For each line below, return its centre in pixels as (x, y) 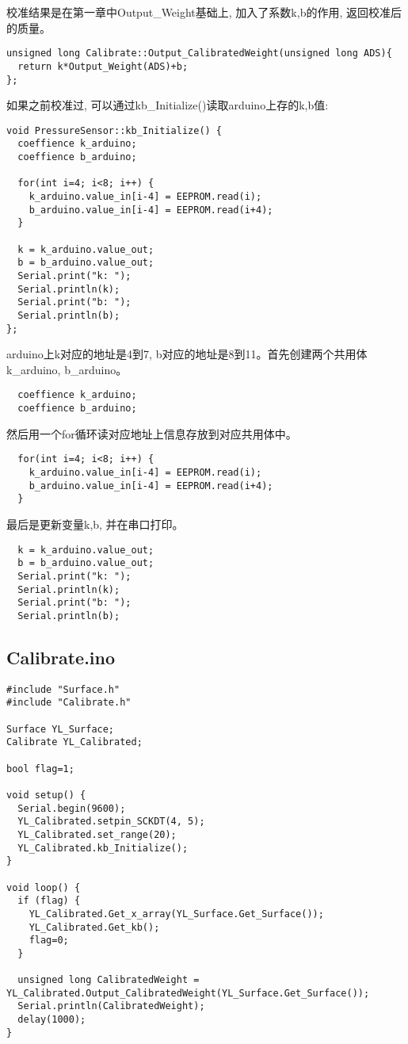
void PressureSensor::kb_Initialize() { (114, 130)
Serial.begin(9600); (72, 808)
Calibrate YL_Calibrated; (74, 742)
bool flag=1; (40, 769)
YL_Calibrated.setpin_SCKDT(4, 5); (111, 822)
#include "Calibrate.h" (69, 703)
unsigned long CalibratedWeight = (109, 980)
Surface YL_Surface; (61, 729)
